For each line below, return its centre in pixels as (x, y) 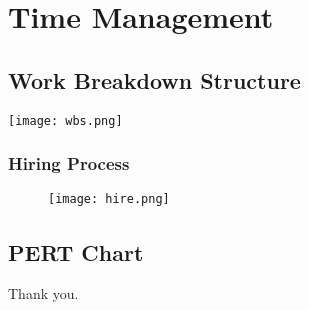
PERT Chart (76, 251)
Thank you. (43, 293)
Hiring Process (69, 163)
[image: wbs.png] (65, 120)
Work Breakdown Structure (154, 79)
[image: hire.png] (109, 199)
